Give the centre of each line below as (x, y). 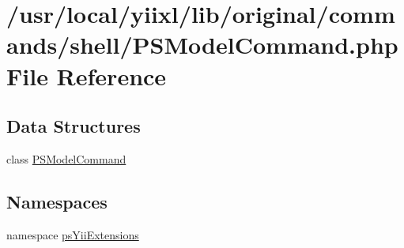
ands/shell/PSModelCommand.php (202, 45)
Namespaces (57, 201)
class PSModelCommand (66, 158)
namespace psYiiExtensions (73, 234)
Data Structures (74, 126)
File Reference (87, 75)
